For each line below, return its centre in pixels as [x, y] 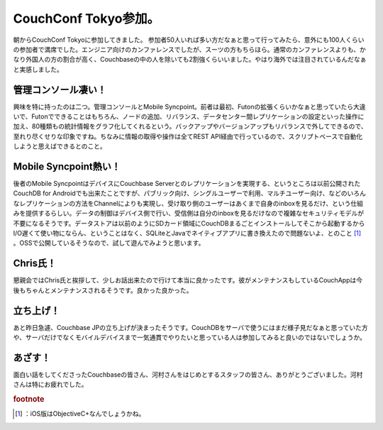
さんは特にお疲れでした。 [50, 385]
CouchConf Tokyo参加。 [86, 18]
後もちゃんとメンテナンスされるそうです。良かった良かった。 [103, 290]
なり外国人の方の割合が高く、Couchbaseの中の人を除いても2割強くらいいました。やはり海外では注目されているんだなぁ [190, 60]
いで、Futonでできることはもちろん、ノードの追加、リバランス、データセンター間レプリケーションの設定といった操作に [189, 116]
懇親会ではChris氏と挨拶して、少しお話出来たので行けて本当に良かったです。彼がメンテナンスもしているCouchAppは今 [188, 280]
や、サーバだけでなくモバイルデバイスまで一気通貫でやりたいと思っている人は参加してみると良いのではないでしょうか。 [190, 338]
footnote [29, 399]
